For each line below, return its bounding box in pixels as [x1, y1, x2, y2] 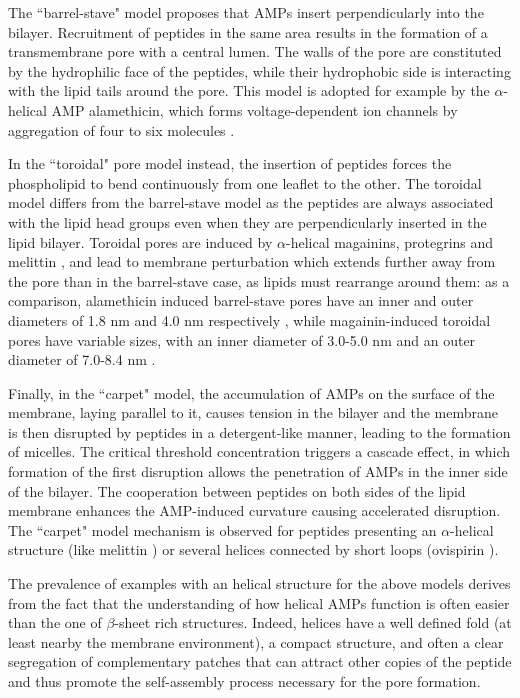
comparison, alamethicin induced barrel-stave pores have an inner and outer [8, 290, 474, 311]
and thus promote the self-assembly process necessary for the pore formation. [8, 671, 481, 691]
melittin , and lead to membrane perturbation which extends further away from [8, 251, 496, 272]
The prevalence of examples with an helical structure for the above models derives [8, 573, 511, 594]
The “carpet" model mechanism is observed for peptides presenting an [8, 519, 437, 540]
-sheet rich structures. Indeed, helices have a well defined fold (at [114, 612, 512, 633]
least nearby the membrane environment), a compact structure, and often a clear [8, 631, 504, 652]
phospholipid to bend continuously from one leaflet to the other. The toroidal [8, 172, 482, 193]
